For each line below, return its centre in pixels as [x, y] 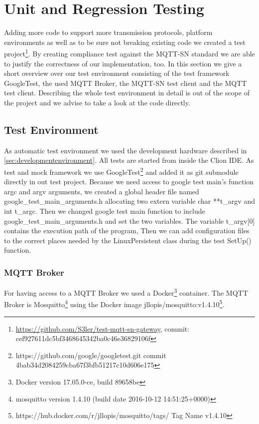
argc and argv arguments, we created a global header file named [102, 191]
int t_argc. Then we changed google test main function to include [105, 211]
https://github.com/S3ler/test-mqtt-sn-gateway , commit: [103, 328]
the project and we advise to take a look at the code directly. [97, 102]
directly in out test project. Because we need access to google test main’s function [129, 182]
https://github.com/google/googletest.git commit [91, 355]
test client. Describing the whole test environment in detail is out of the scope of [127, 93]
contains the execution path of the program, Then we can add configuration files [127, 230]
